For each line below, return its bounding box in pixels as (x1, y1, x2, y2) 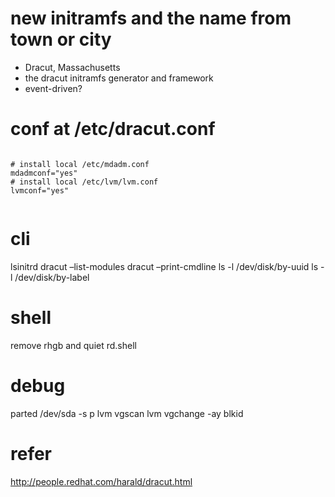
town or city (10, 28, 112, 51)
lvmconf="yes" (10, 185, 70, 196)
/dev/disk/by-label (14, 271, 90, 283)
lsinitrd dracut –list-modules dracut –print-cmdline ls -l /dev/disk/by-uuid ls (10, 260, 319, 272)
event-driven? (24, 82, 83, 94)
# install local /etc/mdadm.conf (10, 159, 150, 169)
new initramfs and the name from (10, 7, 292, 30)
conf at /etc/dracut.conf (10, 118, 216, 141)
